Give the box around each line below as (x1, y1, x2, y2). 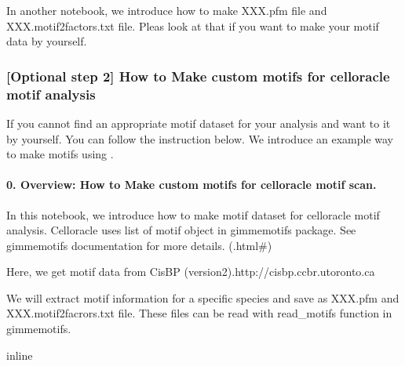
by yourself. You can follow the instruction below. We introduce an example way (6, 130, 394, 147)
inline (6, 346, 33, 363)
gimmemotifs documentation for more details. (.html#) (6, 237, 272, 253)
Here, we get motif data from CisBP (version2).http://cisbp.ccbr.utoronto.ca (6, 263, 375, 280)
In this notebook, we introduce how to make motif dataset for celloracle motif (6, 206, 380, 223)
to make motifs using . (6, 146, 114, 162)
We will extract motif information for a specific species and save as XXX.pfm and (6, 289, 400, 306)
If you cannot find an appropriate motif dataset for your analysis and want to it (6, 114, 391, 131)
